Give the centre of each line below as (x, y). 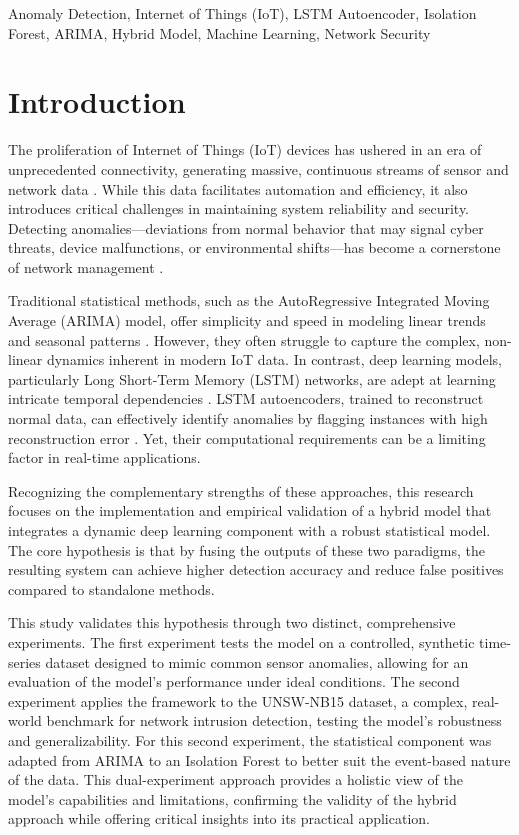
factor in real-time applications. (104, 457)
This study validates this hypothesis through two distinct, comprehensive (232, 622)
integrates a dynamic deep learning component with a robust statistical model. (249, 530)
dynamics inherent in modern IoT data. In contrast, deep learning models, (274, 359)
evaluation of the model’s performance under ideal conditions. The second (234, 681)
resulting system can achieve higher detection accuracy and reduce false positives (256, 569)
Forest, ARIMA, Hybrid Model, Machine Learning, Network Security (219, 32)
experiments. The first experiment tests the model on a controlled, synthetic (241, 641)
